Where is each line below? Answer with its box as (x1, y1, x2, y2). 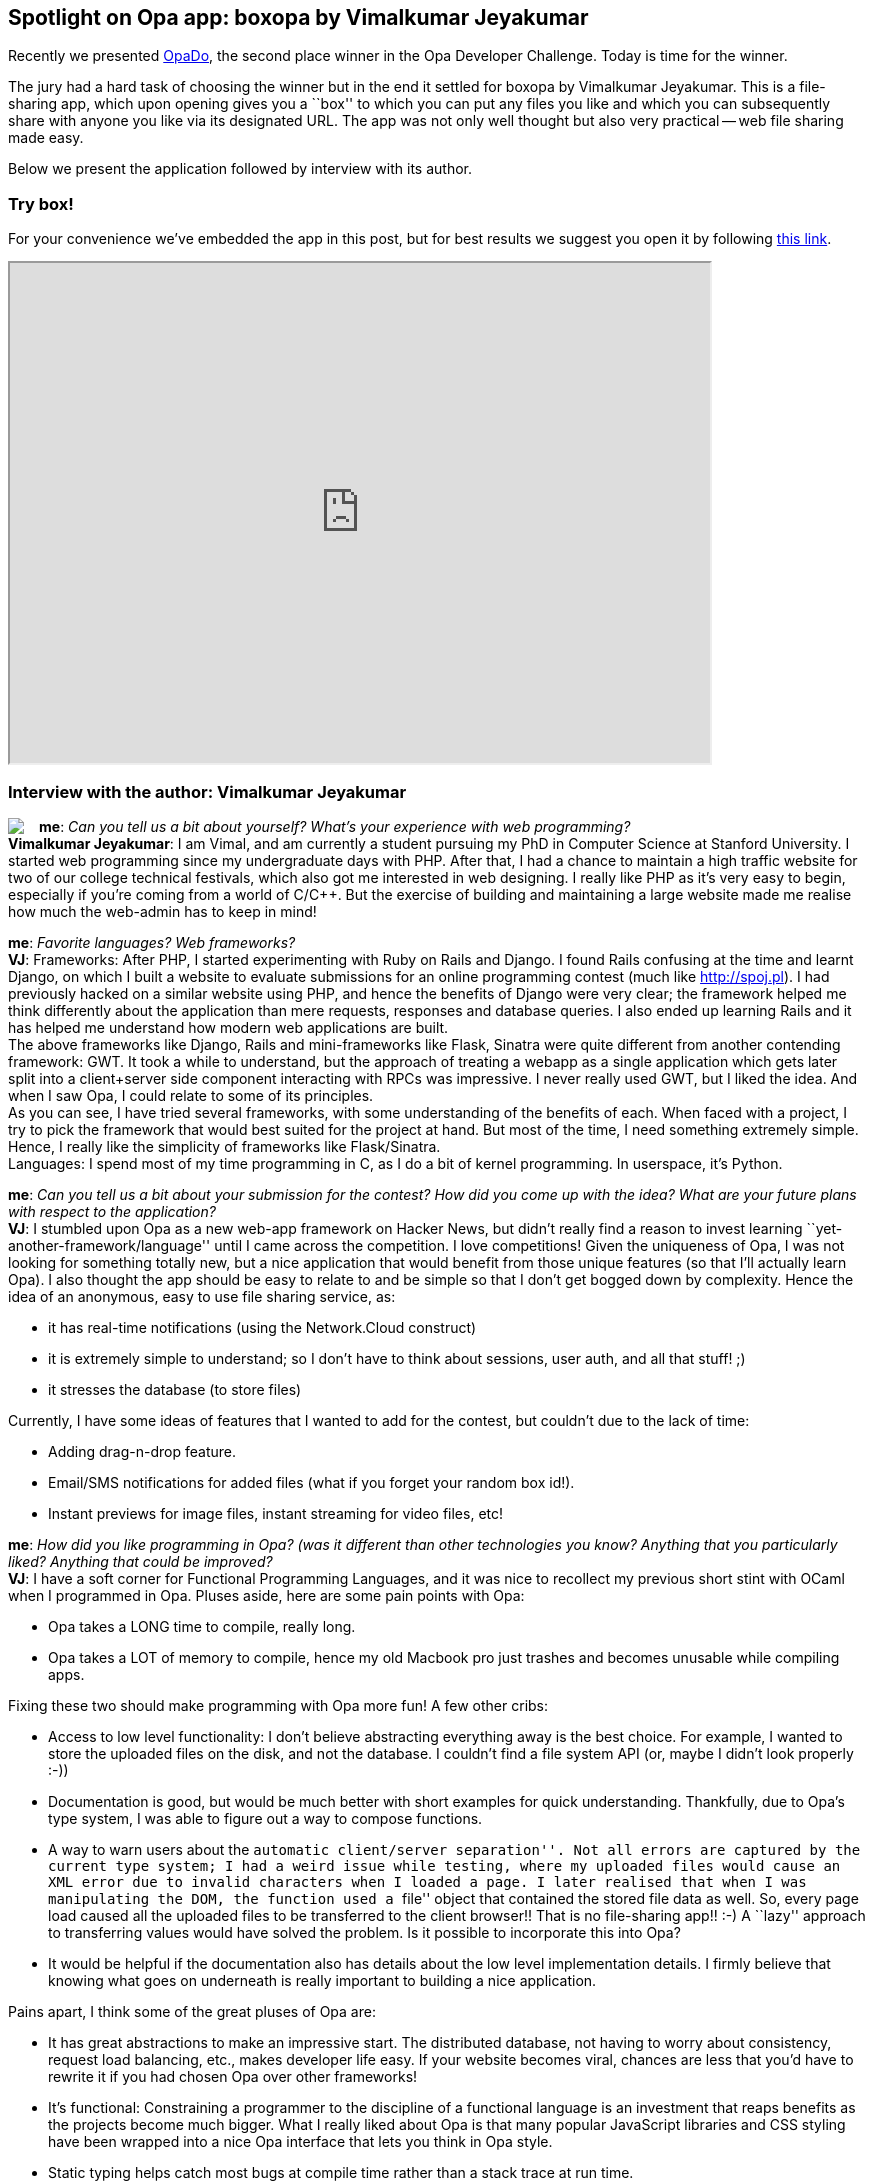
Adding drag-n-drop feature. (48, 1442, 236, 1460)
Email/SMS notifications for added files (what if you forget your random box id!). (48, 1473, 575, 1491)
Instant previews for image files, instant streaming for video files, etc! (48, 1504, 504, 1522)
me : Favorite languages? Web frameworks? (8, 933, 296, 951)
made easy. (8, 129, 84, 147)
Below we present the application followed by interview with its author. (8, 160, 472, 178)
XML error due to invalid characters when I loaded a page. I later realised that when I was (48, 1873, 807, 1890)
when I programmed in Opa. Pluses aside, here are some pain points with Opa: (8, 1586, 525, 1604)
